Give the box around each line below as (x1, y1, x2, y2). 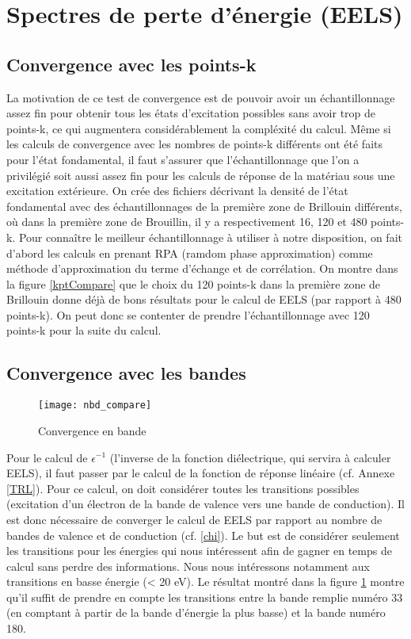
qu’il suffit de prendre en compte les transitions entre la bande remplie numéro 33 (6, 588, 403, 605)
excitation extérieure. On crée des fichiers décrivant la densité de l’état (6, 182, 348, 199)
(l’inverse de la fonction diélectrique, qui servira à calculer (109, 449, 391, 465)
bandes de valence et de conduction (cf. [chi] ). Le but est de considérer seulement (6, 526, 400, 543)
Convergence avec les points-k (6, 52, 257, 76)
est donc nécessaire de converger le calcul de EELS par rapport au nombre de (6, 511, 382, 527)
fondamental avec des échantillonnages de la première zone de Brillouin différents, (6, 197, 402, 214)
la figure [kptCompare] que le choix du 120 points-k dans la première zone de (6, 275, 381, 292)
